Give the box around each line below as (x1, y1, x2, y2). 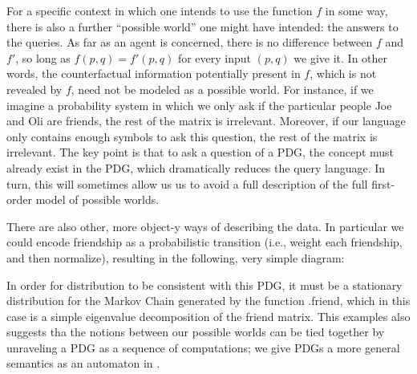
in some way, (325, 2, 388, 18)
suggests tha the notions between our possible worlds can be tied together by (6, 323, 385, 340)
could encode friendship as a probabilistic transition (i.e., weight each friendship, (6, 234, 403, 250)
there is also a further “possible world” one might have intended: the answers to (6, 18, 399, 35)
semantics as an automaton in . (6, 355, 160, 372)
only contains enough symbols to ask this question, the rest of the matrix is (6, 128, 378, 144)
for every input (177, 49, 252, 66)
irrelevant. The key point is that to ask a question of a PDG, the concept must (6, 144, 395, 161)
